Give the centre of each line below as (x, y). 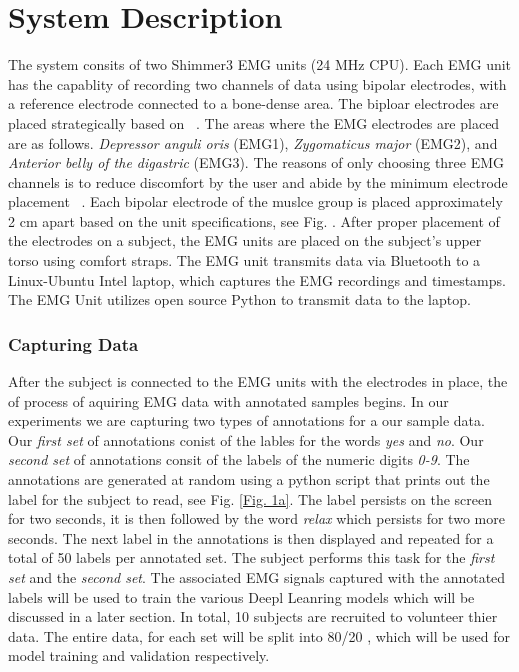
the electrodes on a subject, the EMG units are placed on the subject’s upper (245, 240)
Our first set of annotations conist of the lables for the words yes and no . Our (246, 439)
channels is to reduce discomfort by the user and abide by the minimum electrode (258, 181)
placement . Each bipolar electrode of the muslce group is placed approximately (255, 201)
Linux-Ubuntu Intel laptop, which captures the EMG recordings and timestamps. (257, 279)
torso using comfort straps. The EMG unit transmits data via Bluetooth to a (244, 260)
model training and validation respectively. (139, 655)
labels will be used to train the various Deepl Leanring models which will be (241, 596)
